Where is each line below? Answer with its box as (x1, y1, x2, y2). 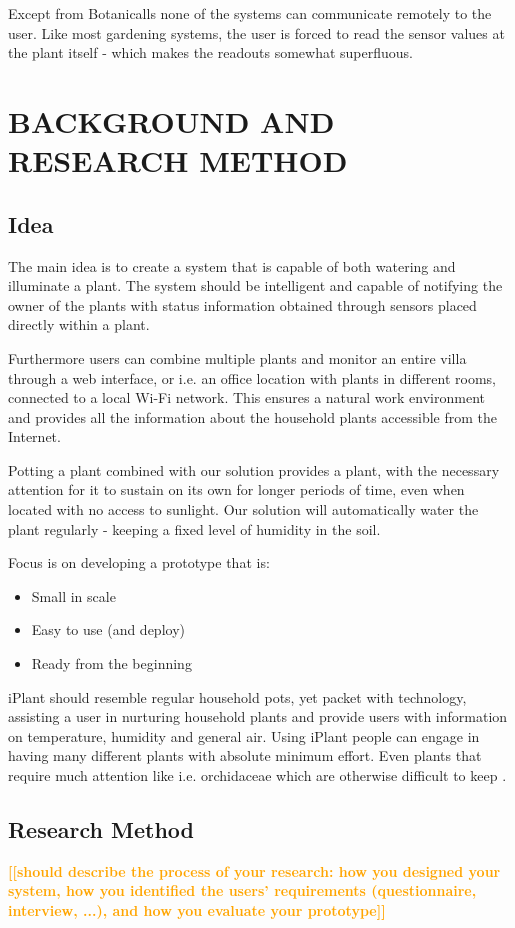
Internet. (8, 426, 61, 447)
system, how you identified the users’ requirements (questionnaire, (8, 880, 477, 901)
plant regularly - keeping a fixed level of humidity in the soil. (8, 518, 381, 539)
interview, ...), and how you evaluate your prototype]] (8, 900, 386, 920)
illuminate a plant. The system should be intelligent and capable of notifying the (8, 275, 503, 296)
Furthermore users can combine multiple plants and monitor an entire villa (8, 347, 467, 368)
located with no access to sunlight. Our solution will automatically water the (8, 499, 479, 520)
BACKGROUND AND (8, 100, 335, 141)
